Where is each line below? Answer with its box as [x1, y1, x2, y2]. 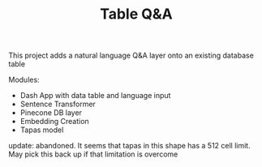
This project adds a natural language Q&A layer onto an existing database [8, 50, 254, 61]
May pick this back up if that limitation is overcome [8, 149, 178, 159]
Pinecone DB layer [19, 108, 83, 118]
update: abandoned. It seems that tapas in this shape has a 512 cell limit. [8, 141, 251, 151]
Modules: [8, 75, 40, 85]
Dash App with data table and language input [19, 91, 171, 101]
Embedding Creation [19, 117, 89, 126]
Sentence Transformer [19, 99, 96, 109]
